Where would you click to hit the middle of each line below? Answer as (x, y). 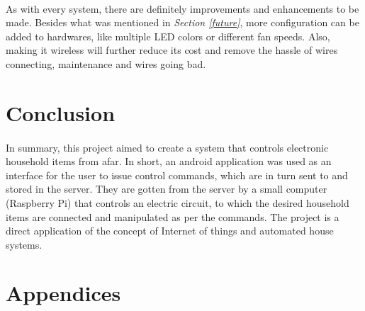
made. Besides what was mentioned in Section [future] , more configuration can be (182, 22)
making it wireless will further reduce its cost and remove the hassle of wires (172, 50)
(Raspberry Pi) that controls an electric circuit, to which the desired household (178, 202)
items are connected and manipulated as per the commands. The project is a (173, 216)
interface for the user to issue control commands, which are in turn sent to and (177, 175)
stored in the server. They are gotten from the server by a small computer (167, 189)
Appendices (63, 293)
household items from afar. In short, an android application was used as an (169, 161)
